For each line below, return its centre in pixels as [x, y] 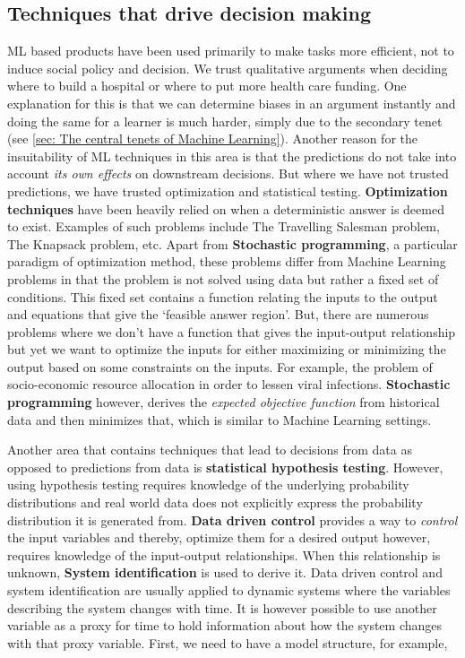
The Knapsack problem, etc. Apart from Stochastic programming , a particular [232, 243]
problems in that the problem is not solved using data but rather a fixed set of [223, 278]
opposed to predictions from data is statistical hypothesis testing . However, [225, 467]
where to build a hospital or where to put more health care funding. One [207, 86]
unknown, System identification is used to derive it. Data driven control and [225, 572]
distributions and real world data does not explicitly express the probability [215, 502]
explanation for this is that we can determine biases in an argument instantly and [232, 103]
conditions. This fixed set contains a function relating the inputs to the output [223, 296]
